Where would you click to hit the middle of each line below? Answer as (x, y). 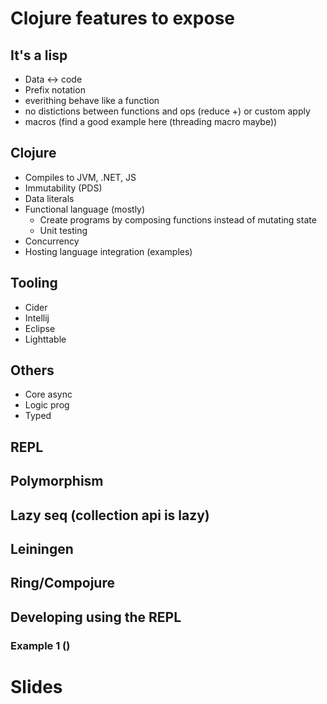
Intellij (37, 318)
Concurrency (52, 241)
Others (32, 370)
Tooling (34, 283)
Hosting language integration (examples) (108, 251)
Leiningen (42, 549)
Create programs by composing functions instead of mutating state (178, 219)
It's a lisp (39, 55)
